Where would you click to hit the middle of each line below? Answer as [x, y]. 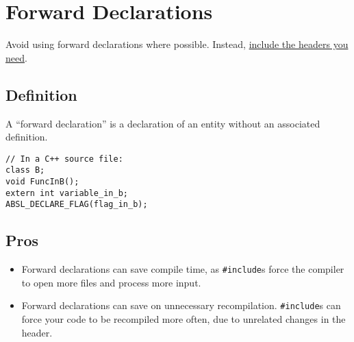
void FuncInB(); [42, 182]
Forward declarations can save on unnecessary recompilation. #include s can [181, 305]
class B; [25, 170]
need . [16, 57]
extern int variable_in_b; [67, 193]
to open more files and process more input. [111, 282]
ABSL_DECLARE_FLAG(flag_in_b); [77, 205]
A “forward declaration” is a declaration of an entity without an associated [163, 123]
